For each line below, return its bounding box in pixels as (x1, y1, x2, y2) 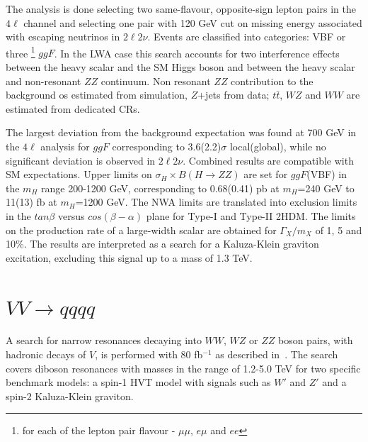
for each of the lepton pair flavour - (22, 423, 176, 438)
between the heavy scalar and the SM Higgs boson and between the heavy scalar (6, 60, 355, 74)
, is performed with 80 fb (95, 347, 203, 362)
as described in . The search (215, 347, 338, 362)
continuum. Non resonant (100, 73, 211, 88)
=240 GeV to (297, 180, 355, 195)
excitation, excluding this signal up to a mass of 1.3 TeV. (6, 250, 253, 265)
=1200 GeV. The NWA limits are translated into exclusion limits (75, 194, 357, 209)
